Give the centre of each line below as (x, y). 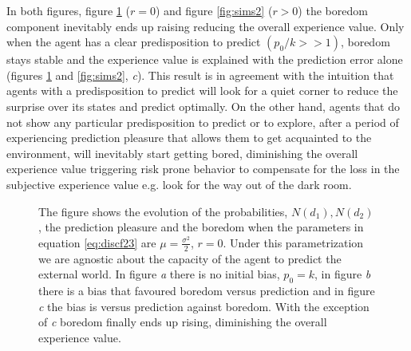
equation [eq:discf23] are (97, 242)
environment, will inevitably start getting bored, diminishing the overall (182, 153)
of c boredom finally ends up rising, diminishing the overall (183, 322)
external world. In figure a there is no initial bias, (159, 274)
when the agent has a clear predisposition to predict (134, 42)
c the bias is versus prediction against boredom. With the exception (204, 306)
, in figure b (343, 274)
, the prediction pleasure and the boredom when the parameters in (201, 227)
